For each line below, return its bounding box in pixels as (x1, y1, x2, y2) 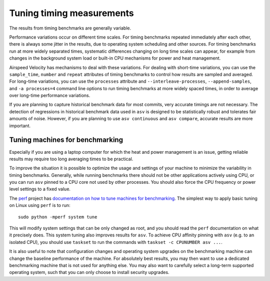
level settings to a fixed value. (9, 186, 71, 192)
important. (9, 123, 31, 129)
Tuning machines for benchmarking (9, 136, 123, 144)
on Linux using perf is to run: (9, 202, 70, 208)
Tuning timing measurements (9, 8, 134, 19)
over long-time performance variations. (9, 93, 90, 99)
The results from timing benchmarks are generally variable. (9, 25, 131, 31)
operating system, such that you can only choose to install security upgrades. (9, 269, 169, 275)
